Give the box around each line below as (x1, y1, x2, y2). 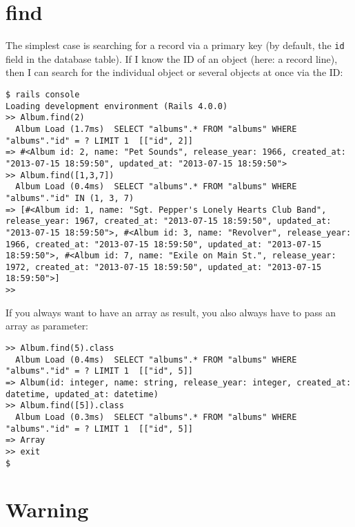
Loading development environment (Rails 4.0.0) (6, 101, 228, 111)
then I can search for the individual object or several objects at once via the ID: (6, 65, 343, 79)
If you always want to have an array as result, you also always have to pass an (6, 305, 336, 319)
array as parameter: (6, 318, 89, 333)
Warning (6, 495, 89, 524)
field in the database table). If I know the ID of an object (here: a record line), (6, 51, 338, 66)
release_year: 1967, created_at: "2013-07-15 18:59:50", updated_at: (6, 216, 332, 227)
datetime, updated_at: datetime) (6, 389, 159, 399)
